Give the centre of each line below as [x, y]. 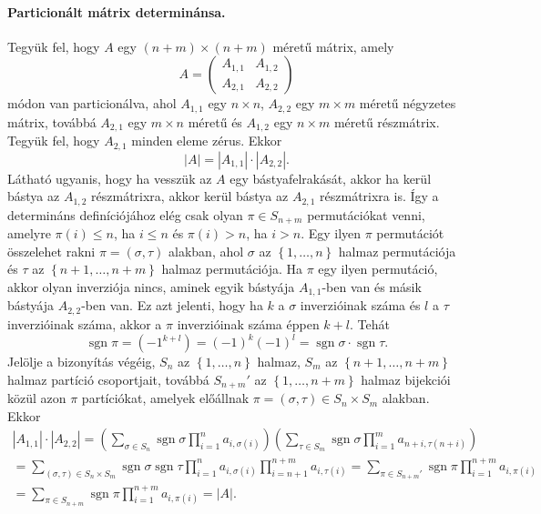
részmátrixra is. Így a [379, 196]
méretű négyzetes [408, 103]
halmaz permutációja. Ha [232, 269]
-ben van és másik [372, 287]
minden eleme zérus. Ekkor [207, 141]
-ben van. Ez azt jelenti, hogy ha [172, 305]
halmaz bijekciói [406, 379]
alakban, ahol [206, 251]
